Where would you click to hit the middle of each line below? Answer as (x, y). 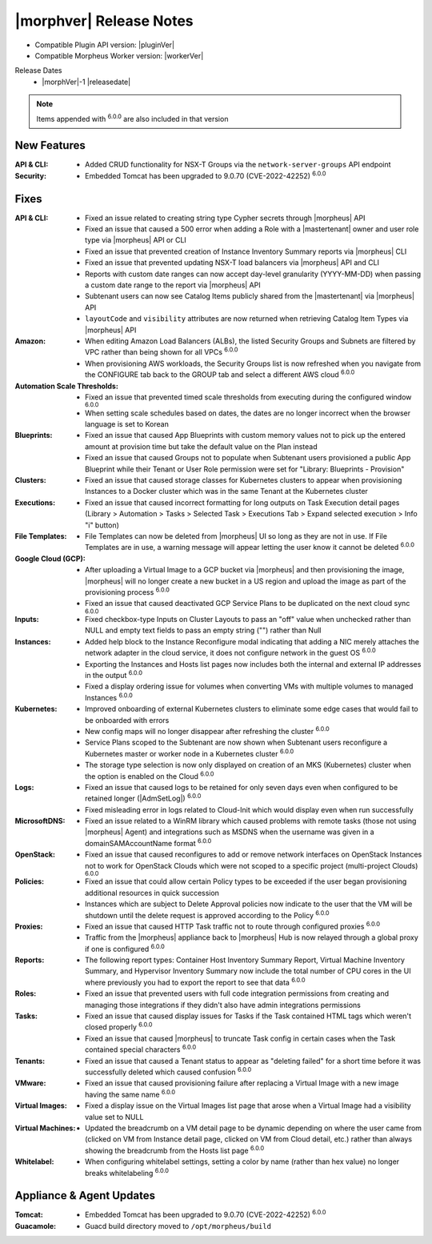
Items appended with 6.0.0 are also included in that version (132, 118)
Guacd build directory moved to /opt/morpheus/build (178, 1226)
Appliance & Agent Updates (85, 1196)
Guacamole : (36, 1226)
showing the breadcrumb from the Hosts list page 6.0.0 (175, 1150)
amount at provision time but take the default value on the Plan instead (201, 446)
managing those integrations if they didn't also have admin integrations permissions (223, 1005)
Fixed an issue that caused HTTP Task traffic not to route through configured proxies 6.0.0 (232, 926)
